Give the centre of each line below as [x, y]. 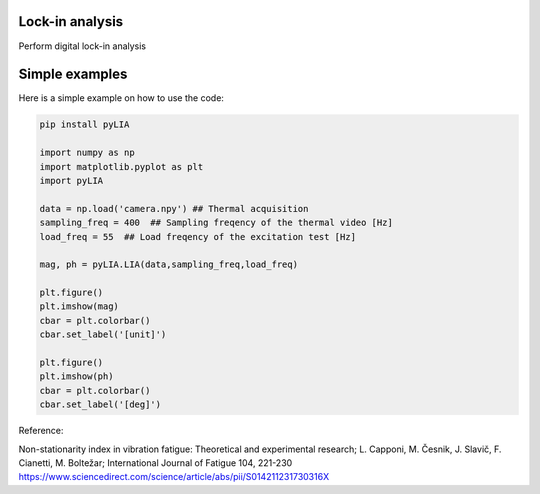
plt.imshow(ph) [76, 376]
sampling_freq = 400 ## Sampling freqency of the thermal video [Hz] [216, 223]
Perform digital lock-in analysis [82, 46]
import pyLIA [71, 180]
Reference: [41, 431]
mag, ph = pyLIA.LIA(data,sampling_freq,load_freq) [169, 264]
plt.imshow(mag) [79, 306]
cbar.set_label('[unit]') [103, 334]
